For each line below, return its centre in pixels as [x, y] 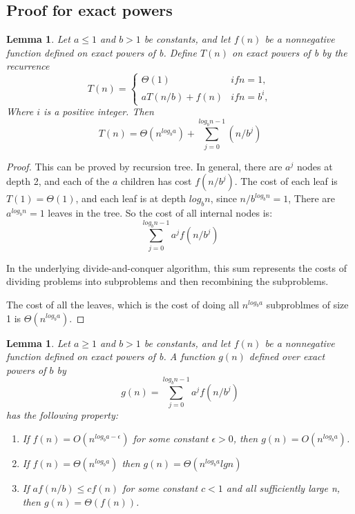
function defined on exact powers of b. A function [111, 356]
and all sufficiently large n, [283, 488]
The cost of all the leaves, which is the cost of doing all [123, 304]
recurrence [28, 66]
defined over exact [287, 356]
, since [223, 198]
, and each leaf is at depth [131, 198]
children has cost [156, 181]
